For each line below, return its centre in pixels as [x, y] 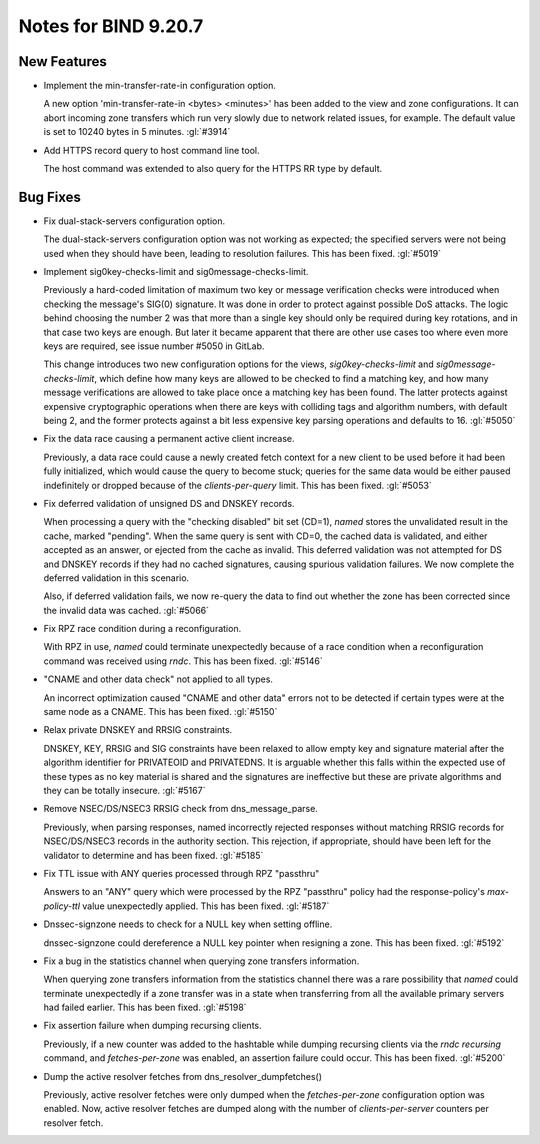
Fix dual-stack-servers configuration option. [134, 221]
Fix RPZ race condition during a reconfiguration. [142, 629]
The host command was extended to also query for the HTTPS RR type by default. [213, 169]
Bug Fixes [50, 196]
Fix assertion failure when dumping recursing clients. [152, 1026]
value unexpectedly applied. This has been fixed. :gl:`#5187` [205, 906]
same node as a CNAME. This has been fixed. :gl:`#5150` [160, 712]
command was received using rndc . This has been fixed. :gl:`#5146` [183, 661]
